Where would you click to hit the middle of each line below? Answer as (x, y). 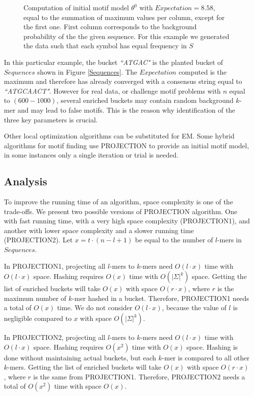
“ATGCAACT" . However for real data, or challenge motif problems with (112, 90)
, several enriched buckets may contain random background (145, 100)
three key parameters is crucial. (51, 119)
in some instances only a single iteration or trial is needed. (91, 155)
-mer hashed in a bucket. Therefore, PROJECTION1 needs (160, 298)
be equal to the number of (174, 240)
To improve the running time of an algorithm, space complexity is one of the (118, 202)
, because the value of (194, 307)
